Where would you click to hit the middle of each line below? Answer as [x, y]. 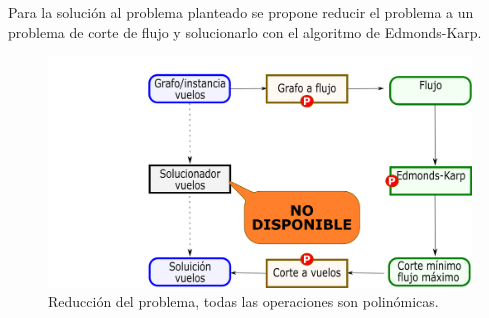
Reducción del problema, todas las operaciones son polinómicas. [243, 301]
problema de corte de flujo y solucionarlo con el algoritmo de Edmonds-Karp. [245, 31]
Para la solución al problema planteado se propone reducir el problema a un [241, 12]
